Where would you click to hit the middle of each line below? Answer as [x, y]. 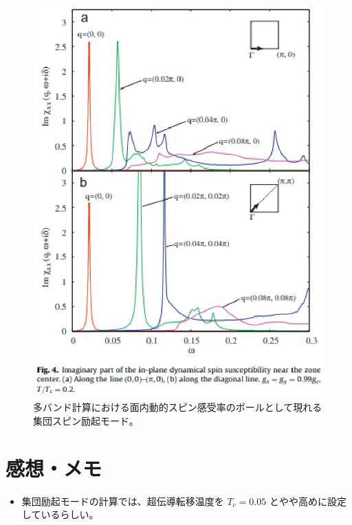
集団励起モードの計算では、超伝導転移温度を [123, 501]
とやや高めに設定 [308, 501]
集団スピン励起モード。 [86, 421]
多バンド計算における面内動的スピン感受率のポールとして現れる [178, 407]
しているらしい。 [60, 514]
